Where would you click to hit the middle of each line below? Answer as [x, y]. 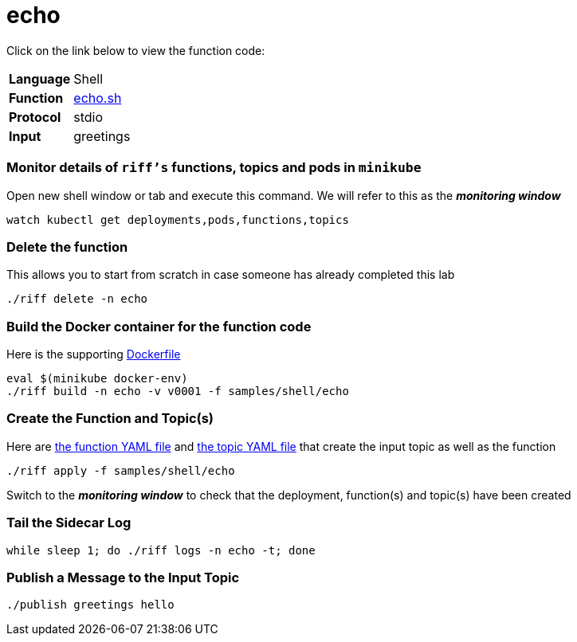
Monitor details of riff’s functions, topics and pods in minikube [214, 168]
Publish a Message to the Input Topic [123, 577]
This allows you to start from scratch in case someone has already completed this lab [231, 275]
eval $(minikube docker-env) [97, 378]
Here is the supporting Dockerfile [94, 354]
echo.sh [98, 98]
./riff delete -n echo [77, 299]
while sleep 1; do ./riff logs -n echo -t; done [161, 550]
